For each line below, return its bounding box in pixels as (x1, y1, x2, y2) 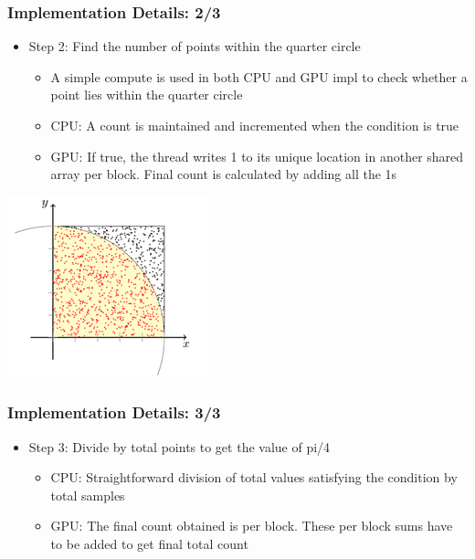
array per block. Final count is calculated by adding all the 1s (50, 164, 397, 184)
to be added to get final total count (50, 533, 248, 553)
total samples (50, 485, 125, 504)
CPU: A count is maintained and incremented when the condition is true (50, 116, 459, 134)
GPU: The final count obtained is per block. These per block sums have (50, 516, 453, 535)
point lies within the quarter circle (50, 85, 243, 104)
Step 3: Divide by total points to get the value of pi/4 (28, 437, 331, 456)
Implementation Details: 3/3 (7, 401, 221, 424)
